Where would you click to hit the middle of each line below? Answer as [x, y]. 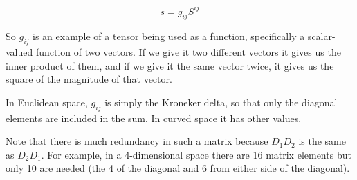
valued [19, 52]
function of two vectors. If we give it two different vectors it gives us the [188, 52]
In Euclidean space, [47, 102]
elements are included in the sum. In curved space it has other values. [154, 118]
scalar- [321, 36]
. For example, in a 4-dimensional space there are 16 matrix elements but [196, 154]
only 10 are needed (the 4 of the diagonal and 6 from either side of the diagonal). [178, 168]
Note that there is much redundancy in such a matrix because [137, 141]
